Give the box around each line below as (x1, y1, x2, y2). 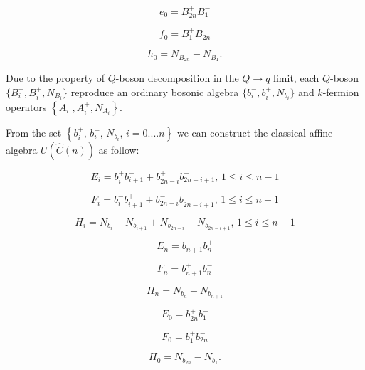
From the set (6, 125, 62, 140)
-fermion (322, 84, 359, 99)
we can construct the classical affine (176, 125, 333, 140)
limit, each (273, 70, 319, 85)
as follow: (98, 142, 139, 157)
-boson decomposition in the (115, 70, 239, 85)
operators (6, 100, 47, 115)
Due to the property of (6, 70, 105, 85)
